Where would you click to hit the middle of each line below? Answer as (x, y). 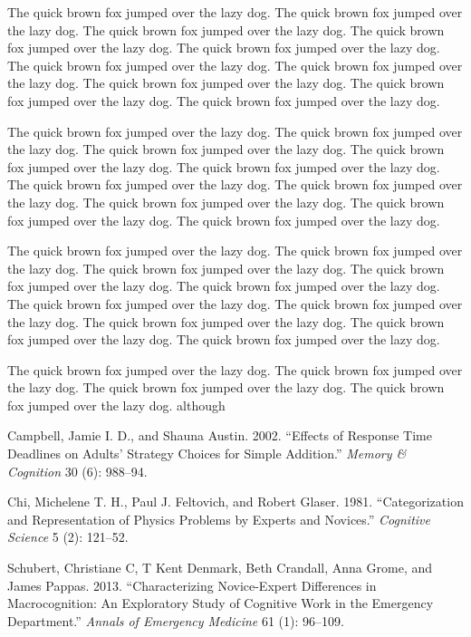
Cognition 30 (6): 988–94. (77, 471)
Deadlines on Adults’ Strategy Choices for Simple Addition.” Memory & (207, 454)
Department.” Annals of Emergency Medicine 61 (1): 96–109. (176, 620)
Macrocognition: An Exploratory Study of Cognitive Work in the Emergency (221, 603)
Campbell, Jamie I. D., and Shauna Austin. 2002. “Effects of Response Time (220, 435)
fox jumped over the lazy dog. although (116, 405)
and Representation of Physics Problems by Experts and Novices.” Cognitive (219, 519)
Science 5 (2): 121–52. (68, 537)
